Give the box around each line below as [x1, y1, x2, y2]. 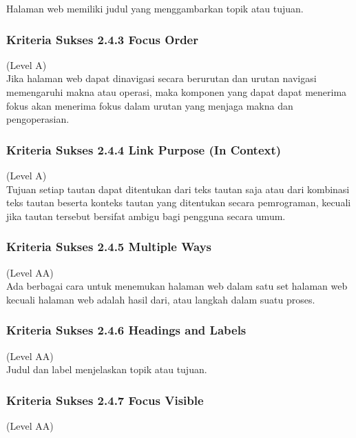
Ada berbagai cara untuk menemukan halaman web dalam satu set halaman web [6, 279, 348, 293]
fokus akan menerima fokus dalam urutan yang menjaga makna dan [6, 98, 293, 112]
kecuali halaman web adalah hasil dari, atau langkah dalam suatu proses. [6, 292, 315, 306]
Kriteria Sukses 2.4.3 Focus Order [6, 30, 198, 48]
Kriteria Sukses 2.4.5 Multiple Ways [6, 238, 212, 255]
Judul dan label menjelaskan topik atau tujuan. [6, 362, 207, 377]
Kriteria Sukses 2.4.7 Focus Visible [6, 391, 204, 408]
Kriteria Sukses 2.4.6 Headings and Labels [6, 321, 247, 339]
